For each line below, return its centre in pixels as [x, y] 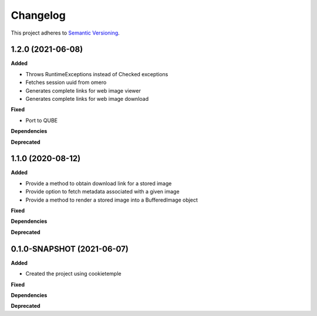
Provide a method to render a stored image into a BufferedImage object [112, 200]
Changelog [38, 15]
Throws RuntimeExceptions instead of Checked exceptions [97, 74]
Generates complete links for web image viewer [83, 90]
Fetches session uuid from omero [66, 83]
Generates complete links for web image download [87, 99]
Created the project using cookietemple [73, 274]
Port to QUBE [42, 120]
